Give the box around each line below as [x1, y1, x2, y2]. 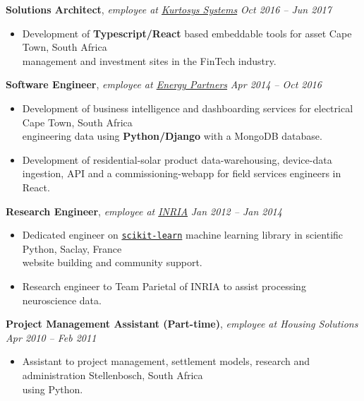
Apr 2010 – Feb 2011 [6, 330, 97, 345]
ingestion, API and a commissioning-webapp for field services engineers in [22, 166, 341, 181]
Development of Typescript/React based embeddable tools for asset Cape [22, 25, 352, 40]
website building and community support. [22, 255, 202, 270]
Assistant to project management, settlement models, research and [22, 354, 310, 369]
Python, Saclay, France [22, 241, 122, 256]
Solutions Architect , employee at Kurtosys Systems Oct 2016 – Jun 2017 [6, 2, 332, 16]
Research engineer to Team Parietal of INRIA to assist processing [22, 278, 306, 293]
